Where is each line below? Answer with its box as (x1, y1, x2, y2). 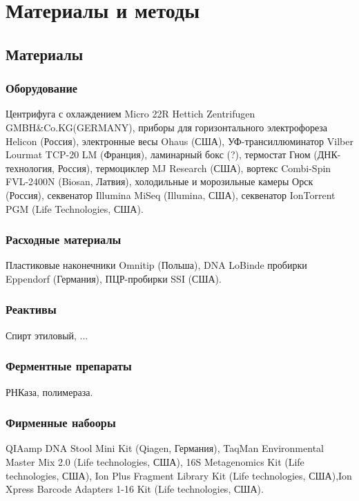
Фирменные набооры (6, 414, 116, 431)
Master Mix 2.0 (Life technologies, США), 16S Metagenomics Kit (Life (6, 454, 304, 469)
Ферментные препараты (6, 357, 132, 375)
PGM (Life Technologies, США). (6, 201, 144, 216)
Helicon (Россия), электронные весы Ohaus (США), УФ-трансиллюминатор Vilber (6, 133, 353, 148)
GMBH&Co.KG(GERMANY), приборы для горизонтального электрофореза (6, 120, 328, 134)
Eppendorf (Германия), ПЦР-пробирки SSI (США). (6, 271, 222, 285)
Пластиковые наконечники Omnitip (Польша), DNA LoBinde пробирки (6, 258, 307, 272)
